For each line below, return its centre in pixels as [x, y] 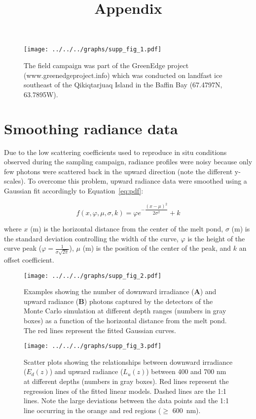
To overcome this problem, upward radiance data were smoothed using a [137, 181]
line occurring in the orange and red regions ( [92, 410]
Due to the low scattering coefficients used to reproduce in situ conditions [115, 152]
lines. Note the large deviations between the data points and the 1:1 [126, 400]
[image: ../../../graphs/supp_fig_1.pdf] [93, 50]
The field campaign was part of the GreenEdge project [106, 65]
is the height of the [216, 238]
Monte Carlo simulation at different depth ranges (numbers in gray [125, 311]
